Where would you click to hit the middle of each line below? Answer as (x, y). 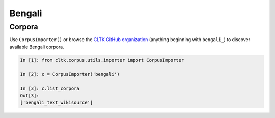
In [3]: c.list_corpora (50, 88)
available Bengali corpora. (37, 47)
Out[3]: (30, 95)
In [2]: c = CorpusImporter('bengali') (70, 74)
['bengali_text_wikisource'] (57, 103)
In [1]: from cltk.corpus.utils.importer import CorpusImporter (102, 60)
